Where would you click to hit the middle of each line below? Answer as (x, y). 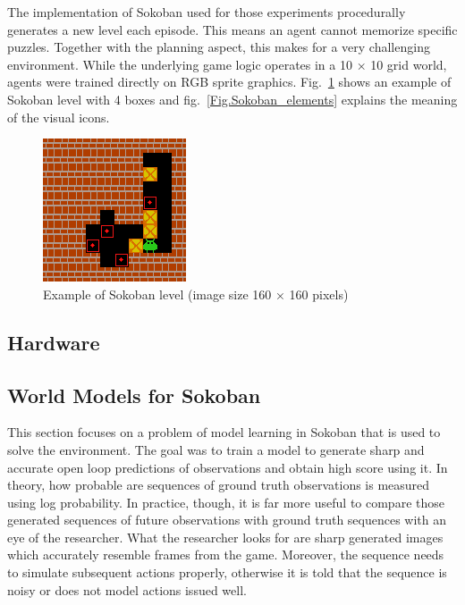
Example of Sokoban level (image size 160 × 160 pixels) (196, 294)
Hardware (54, 342)
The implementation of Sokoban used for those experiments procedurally (207, 12)
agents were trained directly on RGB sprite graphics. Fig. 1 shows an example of (229, 82)
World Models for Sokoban (134, 395)
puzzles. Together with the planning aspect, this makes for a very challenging (219, 47)
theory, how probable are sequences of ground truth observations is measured (219, 485)
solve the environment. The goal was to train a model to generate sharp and (216, 449)
